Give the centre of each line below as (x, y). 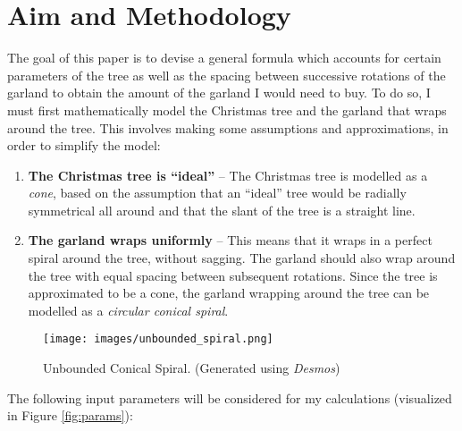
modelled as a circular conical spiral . (128, 310)
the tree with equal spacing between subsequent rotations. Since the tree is (233, 275)
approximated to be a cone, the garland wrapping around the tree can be (229, 293)
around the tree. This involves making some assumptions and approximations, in (228, 127)
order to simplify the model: (84, 145)
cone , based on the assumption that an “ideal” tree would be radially (217, 193)
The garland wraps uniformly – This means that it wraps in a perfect (230, 240)
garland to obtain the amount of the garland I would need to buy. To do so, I (219, 93)
